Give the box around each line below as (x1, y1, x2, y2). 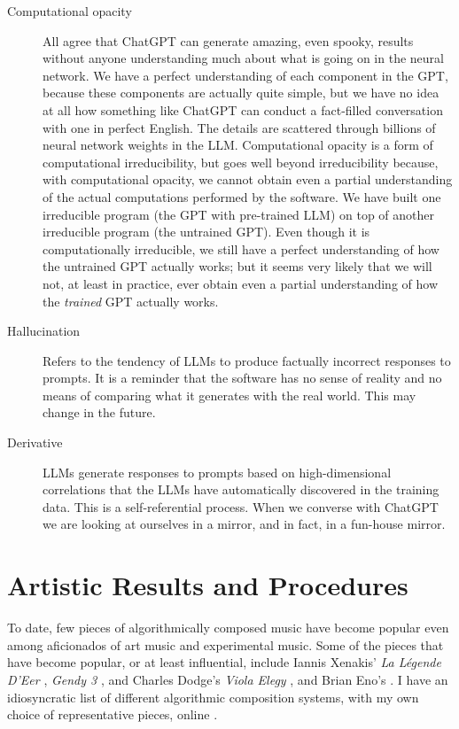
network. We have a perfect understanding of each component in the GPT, (43, 66, 448, 84)
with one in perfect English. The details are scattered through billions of (43, 118, 436, 136)
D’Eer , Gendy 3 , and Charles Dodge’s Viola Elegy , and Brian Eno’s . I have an (7, 670, 448, 688)
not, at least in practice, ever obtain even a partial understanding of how (43, 274, 438, 292)
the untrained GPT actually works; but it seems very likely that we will (43, 257, 432, 275)
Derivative (7, 433, 63, 452)
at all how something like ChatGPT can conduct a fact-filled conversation (43, 100, 443, 119)
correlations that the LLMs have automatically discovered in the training (43, 480, 440, 499)
